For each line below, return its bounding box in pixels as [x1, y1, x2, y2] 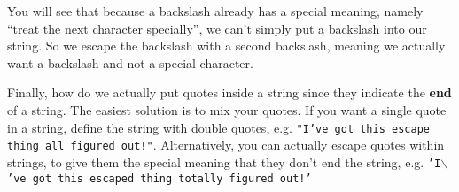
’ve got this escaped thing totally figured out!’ [7, 172, 312, 185]
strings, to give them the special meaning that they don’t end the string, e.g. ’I [7, 152, 441, 171]
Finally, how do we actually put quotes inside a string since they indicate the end [7, 83, 452, 102]
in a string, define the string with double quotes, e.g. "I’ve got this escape [7, 118, 430, 136]
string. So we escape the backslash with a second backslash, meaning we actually [7, 36, 446, 55]
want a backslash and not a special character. [7, 53, 253, 72]
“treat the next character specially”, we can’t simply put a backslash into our [7, 19, 427, 37]
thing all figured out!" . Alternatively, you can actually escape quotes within [7, 135, 445, 154]
